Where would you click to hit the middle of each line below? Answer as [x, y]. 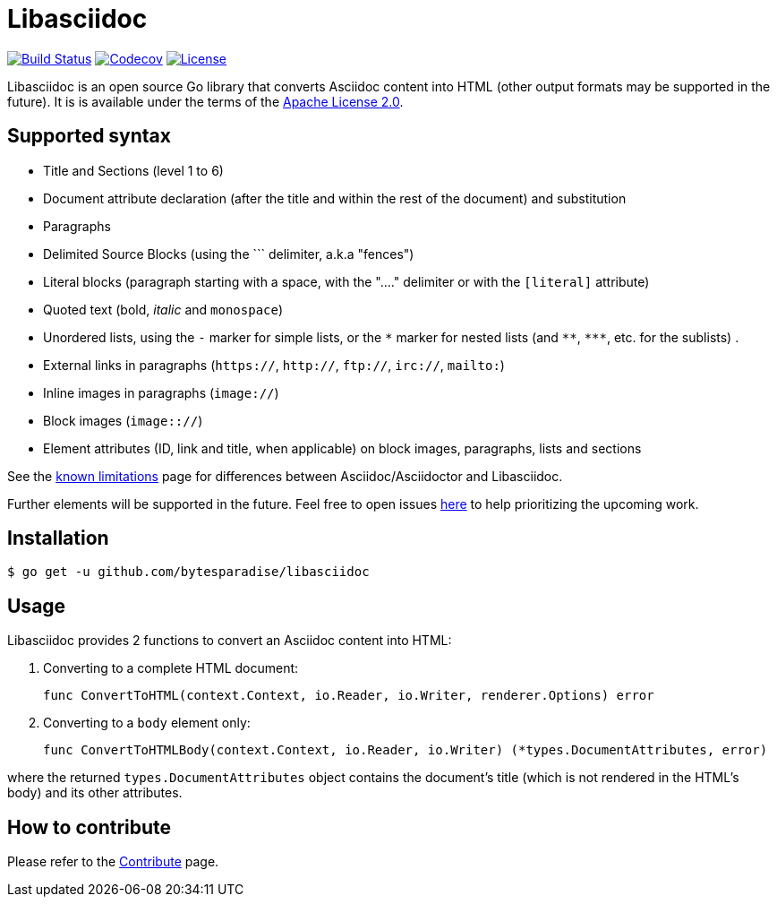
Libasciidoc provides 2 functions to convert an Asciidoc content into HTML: [230, 641]
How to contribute [90, 827]
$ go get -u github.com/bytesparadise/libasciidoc [188, 572]
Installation [58, 538]
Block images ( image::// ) [123, 420]
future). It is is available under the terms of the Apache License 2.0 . [205, 101]
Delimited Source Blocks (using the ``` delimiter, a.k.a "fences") [229, 254]
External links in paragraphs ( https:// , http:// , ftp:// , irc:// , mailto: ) [274, 365]
